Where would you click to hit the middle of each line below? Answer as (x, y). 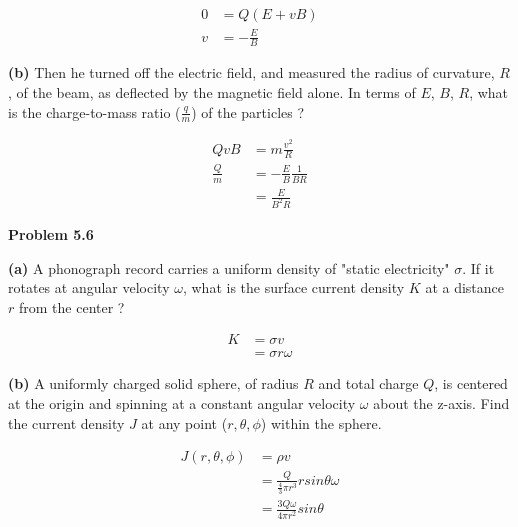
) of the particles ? (248, 111)
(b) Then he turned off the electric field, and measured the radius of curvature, (251, 72)
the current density (66, 422)
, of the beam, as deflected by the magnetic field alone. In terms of (212, 92)
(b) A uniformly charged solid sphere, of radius (153, 383)
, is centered (471, 383)
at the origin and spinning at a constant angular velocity (182, 402)
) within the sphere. (321, 422)
